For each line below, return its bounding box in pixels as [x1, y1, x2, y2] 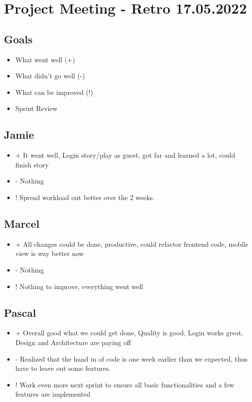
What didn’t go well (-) [15, 71, 85, 81]
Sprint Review [15, 103, 58, 113]
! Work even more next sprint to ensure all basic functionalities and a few [15, 379, 235, 389]
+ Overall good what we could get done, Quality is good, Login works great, [15, 328, 243, 338]
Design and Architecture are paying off [15, 337, 131, 347]
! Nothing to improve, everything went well [15, 281, 143, 291]
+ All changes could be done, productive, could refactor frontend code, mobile [15, 238, 249, 249]
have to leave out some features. [15, 363, 111, 373]
